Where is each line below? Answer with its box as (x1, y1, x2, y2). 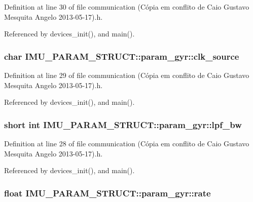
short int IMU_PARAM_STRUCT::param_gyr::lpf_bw (4, 118, 242, 131)
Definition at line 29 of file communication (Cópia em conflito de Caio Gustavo (4, 70, 249, 80)
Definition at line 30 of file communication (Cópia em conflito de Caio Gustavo (4, 2, 249, 12)
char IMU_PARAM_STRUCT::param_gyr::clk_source (4, 50, 239, 62)
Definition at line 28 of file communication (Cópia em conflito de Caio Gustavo (4, 138, 249, 148)
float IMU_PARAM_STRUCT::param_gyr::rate (4, 186, 211, 199)
